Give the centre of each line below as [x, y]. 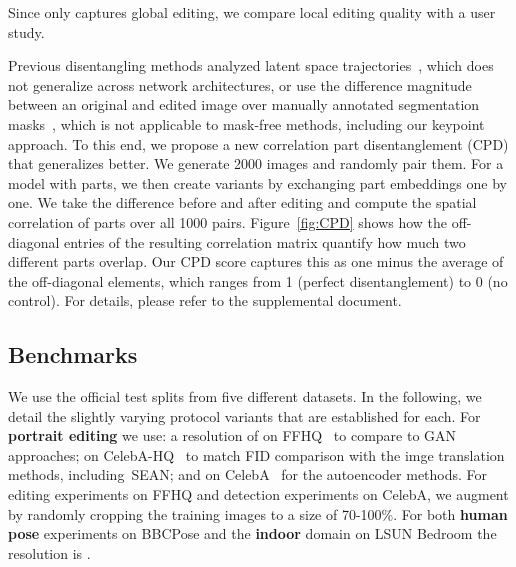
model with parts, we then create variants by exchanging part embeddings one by [257, 182]
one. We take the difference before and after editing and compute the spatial [242, 202]
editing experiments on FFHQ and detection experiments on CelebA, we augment [258, 494]
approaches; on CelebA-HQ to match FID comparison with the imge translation [256, 454]
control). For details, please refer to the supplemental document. [205, 300]
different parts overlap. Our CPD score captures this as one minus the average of [256, 261]
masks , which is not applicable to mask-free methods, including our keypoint [246, 123]
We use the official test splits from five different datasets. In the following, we [245, 396]
